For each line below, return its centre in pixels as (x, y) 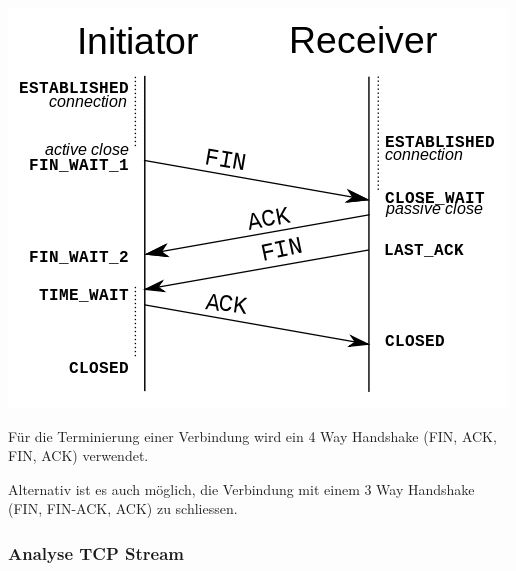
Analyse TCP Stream (96, 552)
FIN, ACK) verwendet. (78, 455)
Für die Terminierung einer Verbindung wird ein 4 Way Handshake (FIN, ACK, (252, 435)
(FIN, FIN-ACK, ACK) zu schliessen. (123, 508)
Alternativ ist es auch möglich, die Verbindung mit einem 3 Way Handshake (241, 488)
